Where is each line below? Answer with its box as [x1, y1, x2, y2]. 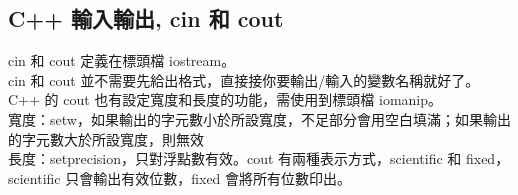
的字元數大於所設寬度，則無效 [8, 128, 204, 149]
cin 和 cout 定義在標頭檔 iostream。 [8, 50, 236, 71]
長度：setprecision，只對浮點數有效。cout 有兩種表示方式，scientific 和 [8, 148, 462, 169]
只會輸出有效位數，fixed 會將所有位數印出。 [65, 167, 352, 188]
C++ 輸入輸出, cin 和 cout [8, 3, 284, 34]
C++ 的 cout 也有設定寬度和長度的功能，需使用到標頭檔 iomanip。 [8, 89, 442, 110]
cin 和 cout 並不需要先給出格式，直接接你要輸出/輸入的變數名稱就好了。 [8, 69, 480, 90]
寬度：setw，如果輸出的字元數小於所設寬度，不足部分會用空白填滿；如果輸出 [8, 108, 511, 129]
